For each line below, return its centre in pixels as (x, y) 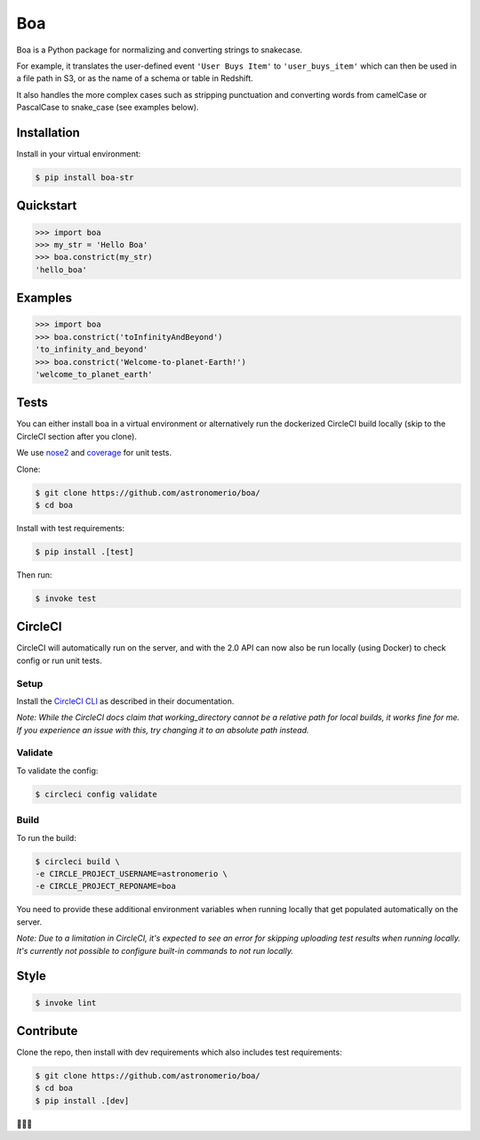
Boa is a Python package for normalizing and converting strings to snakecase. (160, 50)
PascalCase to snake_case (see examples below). (108, 108)
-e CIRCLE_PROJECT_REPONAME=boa (106, 886)
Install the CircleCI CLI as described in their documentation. (125, 701)
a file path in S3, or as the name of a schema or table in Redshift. (135, 78)
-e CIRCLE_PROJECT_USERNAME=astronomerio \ (132, 873)
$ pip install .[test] (84, 551)
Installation (48, 132)
